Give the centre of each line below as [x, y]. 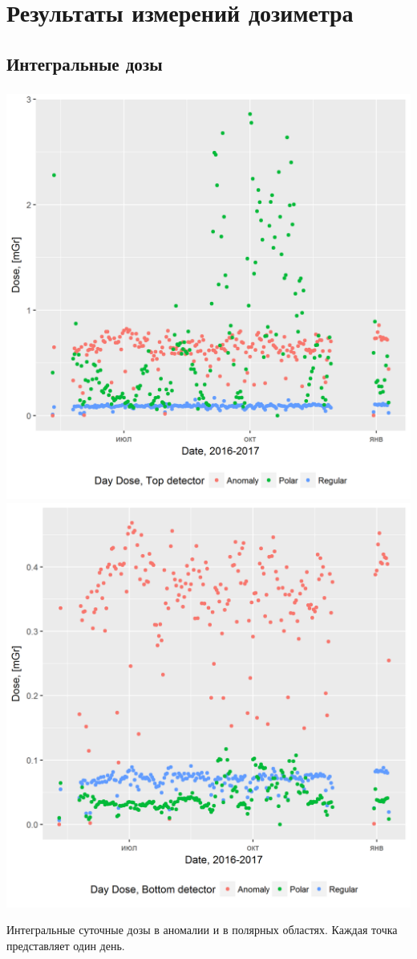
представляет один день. [66, 945]
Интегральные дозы [85, 63]
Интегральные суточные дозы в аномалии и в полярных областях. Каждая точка [202, 930]
